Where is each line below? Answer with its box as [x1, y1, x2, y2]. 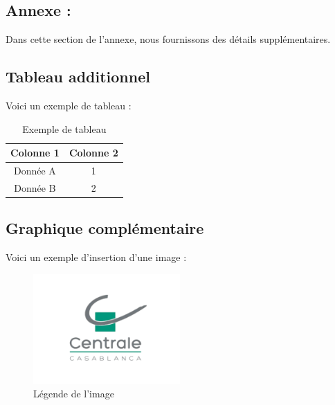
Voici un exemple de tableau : [6, 98, 132, 112]
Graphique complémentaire [6, 217, 204, 239]
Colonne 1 [10, 145, 60, 160]
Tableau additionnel [6, 66, 150, 87]
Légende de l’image [33, 386, 114, 401]
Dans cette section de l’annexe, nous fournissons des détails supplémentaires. [6, 32, 331, 46]
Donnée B [14, 180, 56, 195]
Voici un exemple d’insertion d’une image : [6, 250, 187, 264]
